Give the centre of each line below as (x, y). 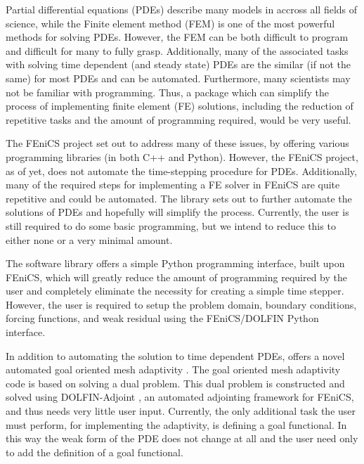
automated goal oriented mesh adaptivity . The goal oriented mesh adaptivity (173, 369)
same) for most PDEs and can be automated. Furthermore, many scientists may (178, 78)
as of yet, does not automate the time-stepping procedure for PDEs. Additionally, (181, 170)
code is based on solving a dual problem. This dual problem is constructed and (175, 383)
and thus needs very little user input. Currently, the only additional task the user (181, 411)
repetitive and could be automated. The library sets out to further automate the (179, 198)
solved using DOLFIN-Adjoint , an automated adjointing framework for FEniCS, (180, 397)
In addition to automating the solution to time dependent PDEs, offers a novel (175, 355)
